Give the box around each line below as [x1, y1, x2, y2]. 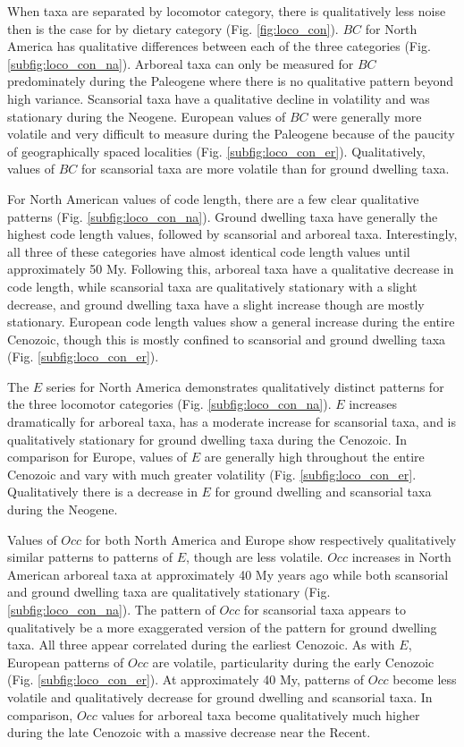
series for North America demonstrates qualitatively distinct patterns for [46, 377, 444, 395]
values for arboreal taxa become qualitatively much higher [101, 705, 420, 724]
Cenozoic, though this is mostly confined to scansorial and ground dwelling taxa [7, 329, 446, 348]
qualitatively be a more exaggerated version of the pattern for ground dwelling [7, 617, 437, 636]
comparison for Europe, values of [7, 447, 188, 466]
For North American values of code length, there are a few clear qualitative [7, 189, 419, 208]
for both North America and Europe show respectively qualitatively [85, 530, 457, 548]
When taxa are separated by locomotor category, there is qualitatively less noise [7, 2, 446, 20]
